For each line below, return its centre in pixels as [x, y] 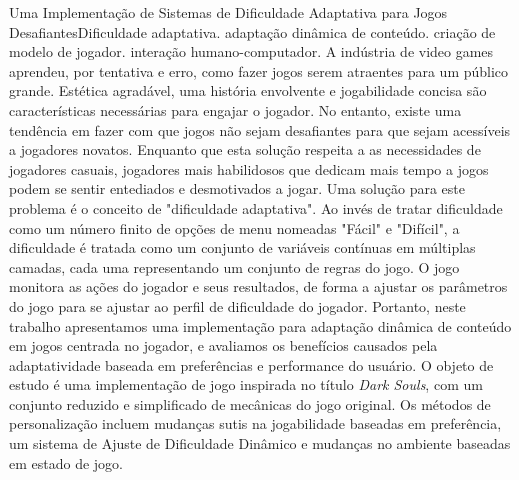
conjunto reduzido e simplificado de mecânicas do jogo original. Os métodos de [250, 403]
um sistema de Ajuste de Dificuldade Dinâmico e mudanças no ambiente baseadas [260, 443]
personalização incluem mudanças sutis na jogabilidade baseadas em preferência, [255, 423]
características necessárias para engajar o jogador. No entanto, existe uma [235, 109]
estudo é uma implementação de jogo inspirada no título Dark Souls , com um [246, 384]
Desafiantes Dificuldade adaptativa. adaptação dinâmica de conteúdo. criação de [252, 31]
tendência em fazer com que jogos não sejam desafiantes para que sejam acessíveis [260, 129]
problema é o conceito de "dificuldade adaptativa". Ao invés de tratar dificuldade [256, 207]
